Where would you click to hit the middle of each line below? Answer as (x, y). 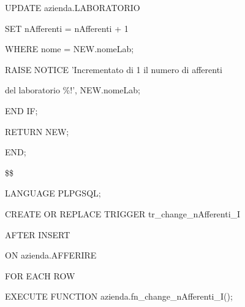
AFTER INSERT (38, 234)
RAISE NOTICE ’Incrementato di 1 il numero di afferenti (114, 69)
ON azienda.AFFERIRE (51, 255)
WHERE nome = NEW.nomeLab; (70, 49)
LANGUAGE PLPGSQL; (53, 193)
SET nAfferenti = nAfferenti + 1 (67, 28)
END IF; (21, 110)
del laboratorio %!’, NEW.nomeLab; (73, 90)
